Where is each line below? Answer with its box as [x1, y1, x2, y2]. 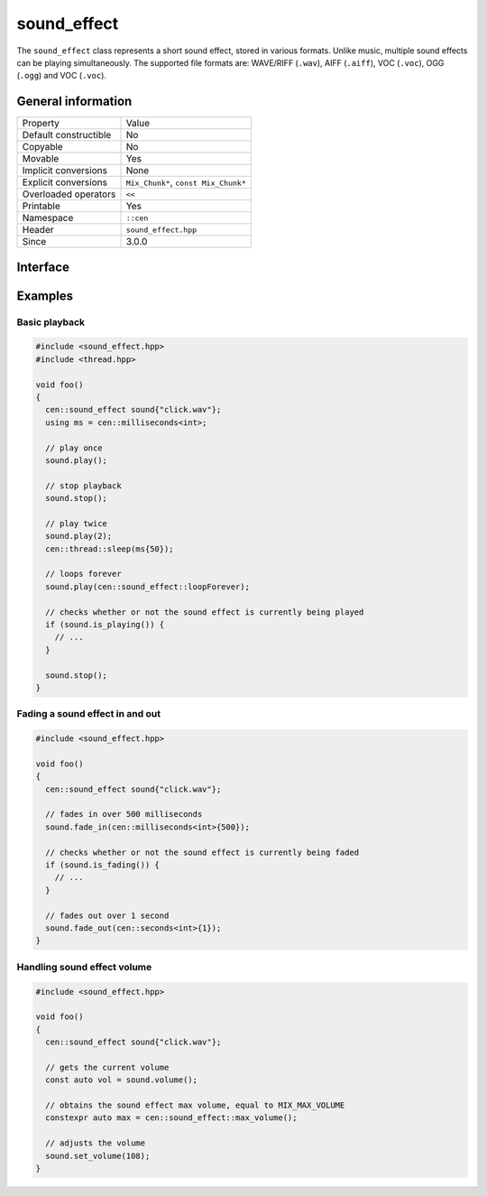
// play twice [45, 518, 108, 528]
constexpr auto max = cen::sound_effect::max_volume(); [45, 1113, 298, 1123]
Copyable [22, 141, 63, 153]
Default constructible [22, 129, 112, 142]
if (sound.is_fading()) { [45, 860, 160, 870]
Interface [16, 259, 69, 274]
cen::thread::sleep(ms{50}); [45, 543, 175, 554]
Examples [16, 288, 74, 303]
